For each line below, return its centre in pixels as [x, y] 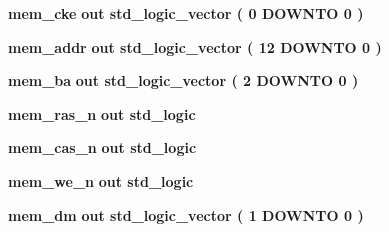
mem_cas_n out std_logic [102, 147]
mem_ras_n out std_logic [102, 113]
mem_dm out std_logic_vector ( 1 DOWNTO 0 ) [186, 214]
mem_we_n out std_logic [101, 180]
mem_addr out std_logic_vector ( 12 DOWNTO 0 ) [195, 46]
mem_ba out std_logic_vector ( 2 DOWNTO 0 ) [183, 80]
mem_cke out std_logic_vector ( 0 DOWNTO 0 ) [186, 13]
